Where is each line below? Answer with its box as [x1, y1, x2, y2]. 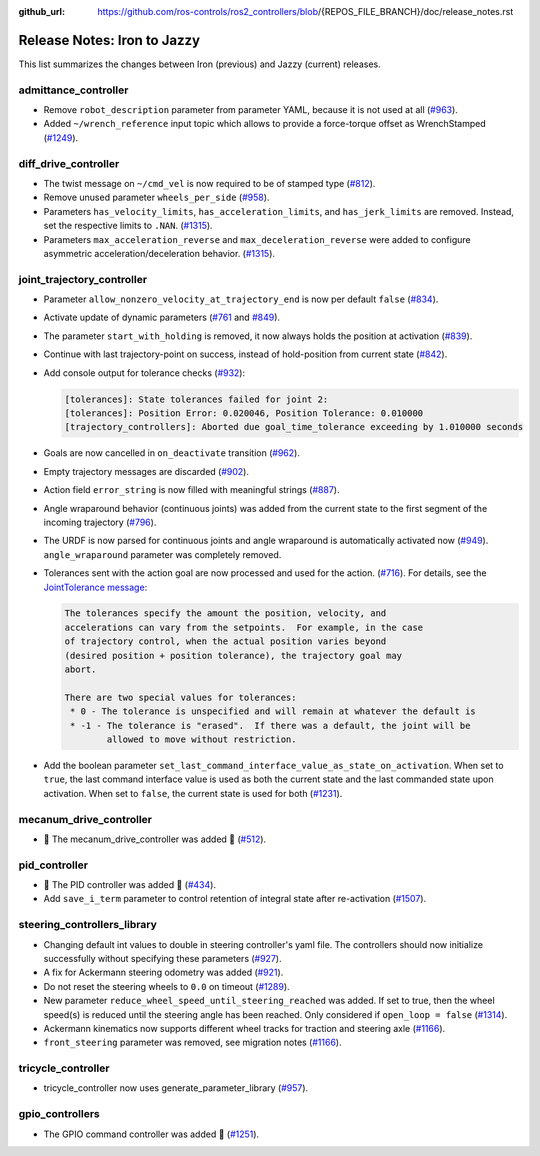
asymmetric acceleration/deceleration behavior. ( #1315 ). [43, 247, 275, 259]
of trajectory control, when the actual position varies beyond [64, 636, 387, 647]
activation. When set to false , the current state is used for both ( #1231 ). [43, 787, 343, 799]
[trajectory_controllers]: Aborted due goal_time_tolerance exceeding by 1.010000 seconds [64, 421, 524, 433]
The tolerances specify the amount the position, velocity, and [64, 608, 387, 619]
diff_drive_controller [18, 156, 120, 170]
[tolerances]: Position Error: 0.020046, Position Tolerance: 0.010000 [64, 408, 424, 419]
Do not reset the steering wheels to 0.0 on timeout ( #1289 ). [43, 980, 290, 992]
